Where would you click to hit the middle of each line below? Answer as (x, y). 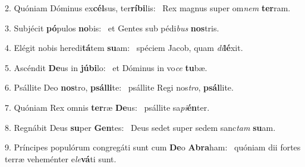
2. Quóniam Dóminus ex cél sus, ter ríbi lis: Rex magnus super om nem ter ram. (148, 8)
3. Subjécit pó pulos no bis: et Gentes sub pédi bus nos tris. (112, 28)
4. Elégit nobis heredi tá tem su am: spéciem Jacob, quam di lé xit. (124, 48)
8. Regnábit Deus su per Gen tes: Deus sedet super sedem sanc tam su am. (140, 127)
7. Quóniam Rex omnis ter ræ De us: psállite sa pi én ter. (107, 107)
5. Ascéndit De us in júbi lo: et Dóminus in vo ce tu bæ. (106, 67)
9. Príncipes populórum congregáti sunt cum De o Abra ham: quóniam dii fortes (153, 147)
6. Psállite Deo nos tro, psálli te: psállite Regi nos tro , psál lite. (119, 87)
